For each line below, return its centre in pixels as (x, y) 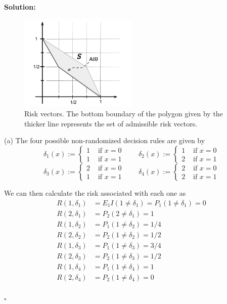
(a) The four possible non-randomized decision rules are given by (105, 140)
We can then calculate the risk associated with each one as (95, 193)
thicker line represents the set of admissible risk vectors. (111, 123)
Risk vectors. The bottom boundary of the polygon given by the (124, 114)
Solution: (20, 7)
